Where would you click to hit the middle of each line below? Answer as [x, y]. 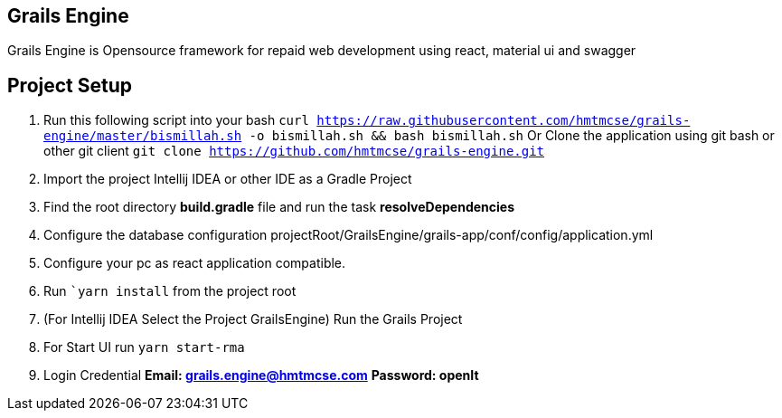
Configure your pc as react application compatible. [195, 263]
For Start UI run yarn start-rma [144, 347]
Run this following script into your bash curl [176, 120]
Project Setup [70, 85]
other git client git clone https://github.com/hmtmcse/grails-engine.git [294, 151]
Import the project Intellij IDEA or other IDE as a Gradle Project [228, 179]
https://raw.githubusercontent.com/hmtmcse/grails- [504, 121]
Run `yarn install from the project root [170, 291]
